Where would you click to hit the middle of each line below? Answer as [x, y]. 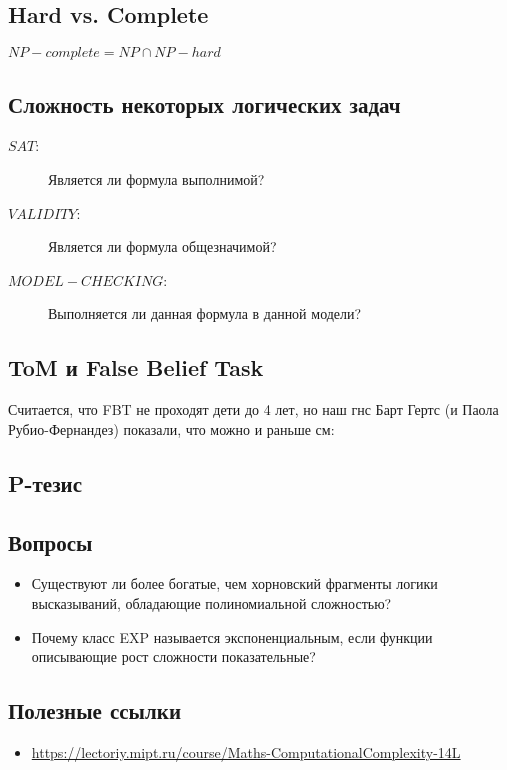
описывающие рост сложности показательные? [173, 656]
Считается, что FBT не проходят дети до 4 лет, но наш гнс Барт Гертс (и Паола [253, 409]
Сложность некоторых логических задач [204, 103]
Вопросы [50, 541]
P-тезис [45, 482]
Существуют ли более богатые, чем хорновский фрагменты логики [234, 583]
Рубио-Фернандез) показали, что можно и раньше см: [171, 428]
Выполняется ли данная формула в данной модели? [205, 313]
